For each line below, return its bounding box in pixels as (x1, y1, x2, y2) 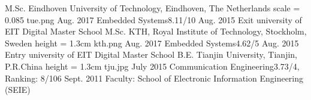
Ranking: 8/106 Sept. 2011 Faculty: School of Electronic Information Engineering (5, 71, 304, 84)
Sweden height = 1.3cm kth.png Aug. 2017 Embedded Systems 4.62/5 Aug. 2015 (5, 36, 299, 49)
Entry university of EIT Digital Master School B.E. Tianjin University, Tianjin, (5, 48, 297, 61)
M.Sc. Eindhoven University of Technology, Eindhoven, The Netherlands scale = (5, 2, 300, 14)
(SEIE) (5, 83, 31, 96)
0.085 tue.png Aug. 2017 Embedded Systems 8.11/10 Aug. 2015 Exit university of (5, 13, 302, 26)
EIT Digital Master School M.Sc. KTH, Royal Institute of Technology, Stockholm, (5, 25, 307, 37)
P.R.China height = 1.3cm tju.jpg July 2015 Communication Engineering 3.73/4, (5, 60, 300, 72)
